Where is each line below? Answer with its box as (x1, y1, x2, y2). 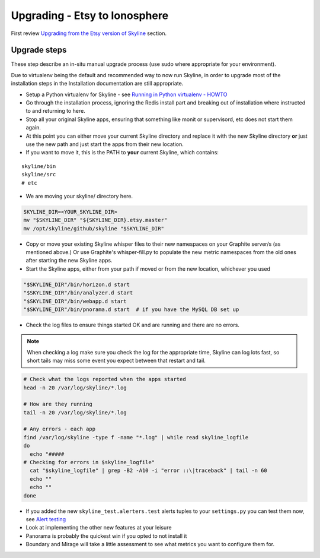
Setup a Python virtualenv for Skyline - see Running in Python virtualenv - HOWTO (25, 91, 228, 98)
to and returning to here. (25, 107, 85, 115)
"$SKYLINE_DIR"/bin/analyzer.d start (23, 290, 133, 296)
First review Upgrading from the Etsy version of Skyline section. (11, 30, 167, 37)
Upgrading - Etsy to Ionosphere (11, 9, 169, 22)
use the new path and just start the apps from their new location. (25, 140, 184, 148)
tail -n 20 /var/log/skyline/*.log (23, 409, 127, 416)
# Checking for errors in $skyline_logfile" (23, 459, 155, 466)
